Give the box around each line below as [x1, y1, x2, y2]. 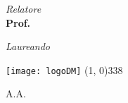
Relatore [6, 1, 41, 16]
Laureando [6, 39, 50, 54]
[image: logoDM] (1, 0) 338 [6, 62, 123, 77]
